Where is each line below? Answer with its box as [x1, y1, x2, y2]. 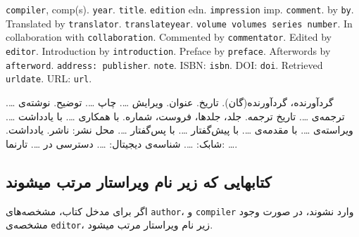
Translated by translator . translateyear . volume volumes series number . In [6, 15, 353, 30]
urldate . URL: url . [6, 71, 92, 86]
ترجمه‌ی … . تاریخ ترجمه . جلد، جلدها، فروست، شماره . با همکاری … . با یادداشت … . [6, 108, 345, 123]
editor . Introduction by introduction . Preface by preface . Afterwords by [6, 43, 331, 58]
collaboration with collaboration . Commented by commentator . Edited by [6, 30, 332, 44]
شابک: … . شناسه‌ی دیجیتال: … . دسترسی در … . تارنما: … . [6, 136, 238, 150]
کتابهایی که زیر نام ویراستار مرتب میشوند [6, 170, 272, 192]
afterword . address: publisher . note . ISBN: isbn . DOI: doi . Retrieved [6, 57, 323, 72]
